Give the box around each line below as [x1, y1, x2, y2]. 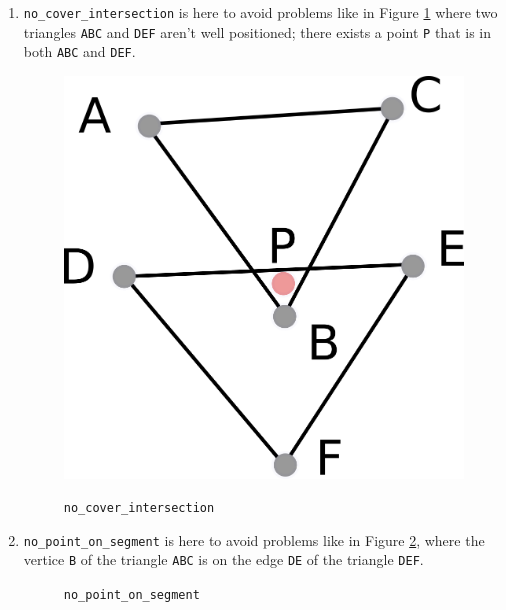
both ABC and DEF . [23, 41, 136, 62]
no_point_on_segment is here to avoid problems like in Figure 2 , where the [23, 529, 485, 550]
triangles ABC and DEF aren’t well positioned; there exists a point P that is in [23, 21, 491, 42]
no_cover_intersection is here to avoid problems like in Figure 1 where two [23, 2, 498, 22]
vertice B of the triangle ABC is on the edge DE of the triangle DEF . [23, 549, 424, 570]
